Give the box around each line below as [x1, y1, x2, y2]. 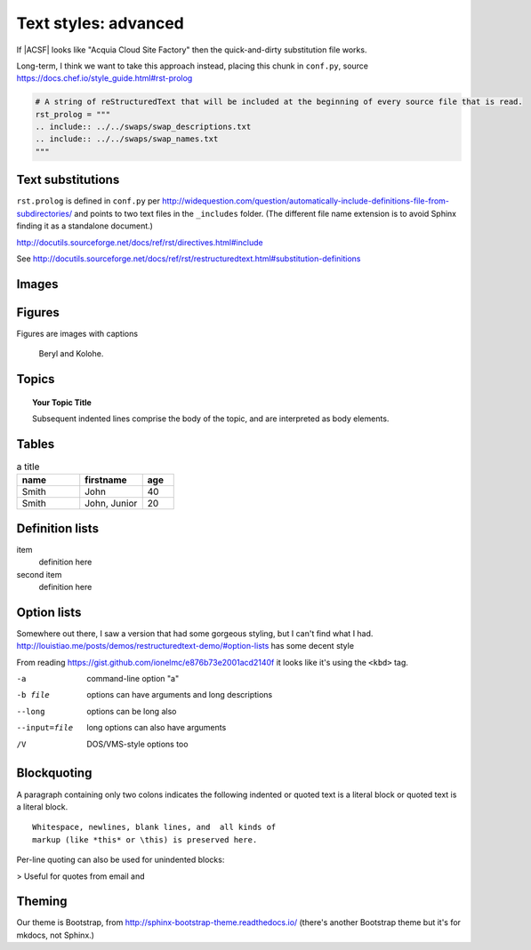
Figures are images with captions [16, 328, 138, 339]
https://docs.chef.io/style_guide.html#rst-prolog [16, 73, 193, 84]
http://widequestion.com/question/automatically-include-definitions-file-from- [161, 196, 449, 206]
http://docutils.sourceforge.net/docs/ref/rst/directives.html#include [16, 236, 263, 248]
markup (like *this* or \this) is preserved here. [32, 834, 258, 844]
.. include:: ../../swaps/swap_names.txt [35, 134, 219, 144]
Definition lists [16, 521, 100, 536]
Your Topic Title [32, 396, 93, 408]
